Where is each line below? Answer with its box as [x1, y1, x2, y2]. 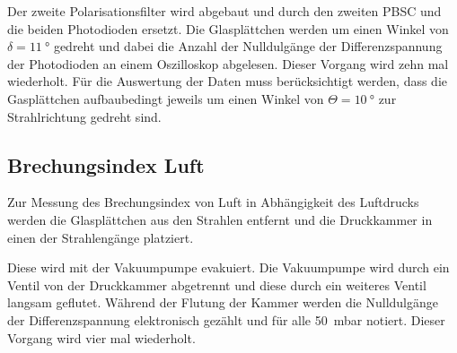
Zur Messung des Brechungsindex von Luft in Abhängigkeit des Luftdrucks [7, 193, 419, 211]
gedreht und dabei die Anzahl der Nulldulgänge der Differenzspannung [53, 37, 443, 56]
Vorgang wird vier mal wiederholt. [7, 328, 196, 347]
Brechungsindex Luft [7, 151, 205, 178]
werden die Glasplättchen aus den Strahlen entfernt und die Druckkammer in [7, 210, 433, 228]
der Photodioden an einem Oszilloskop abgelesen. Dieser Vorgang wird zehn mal [7, 54, 449, 73]
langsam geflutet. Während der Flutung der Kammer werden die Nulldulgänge [7, 293, 439, 312]
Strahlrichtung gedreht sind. [7, 107, 162, 125]
